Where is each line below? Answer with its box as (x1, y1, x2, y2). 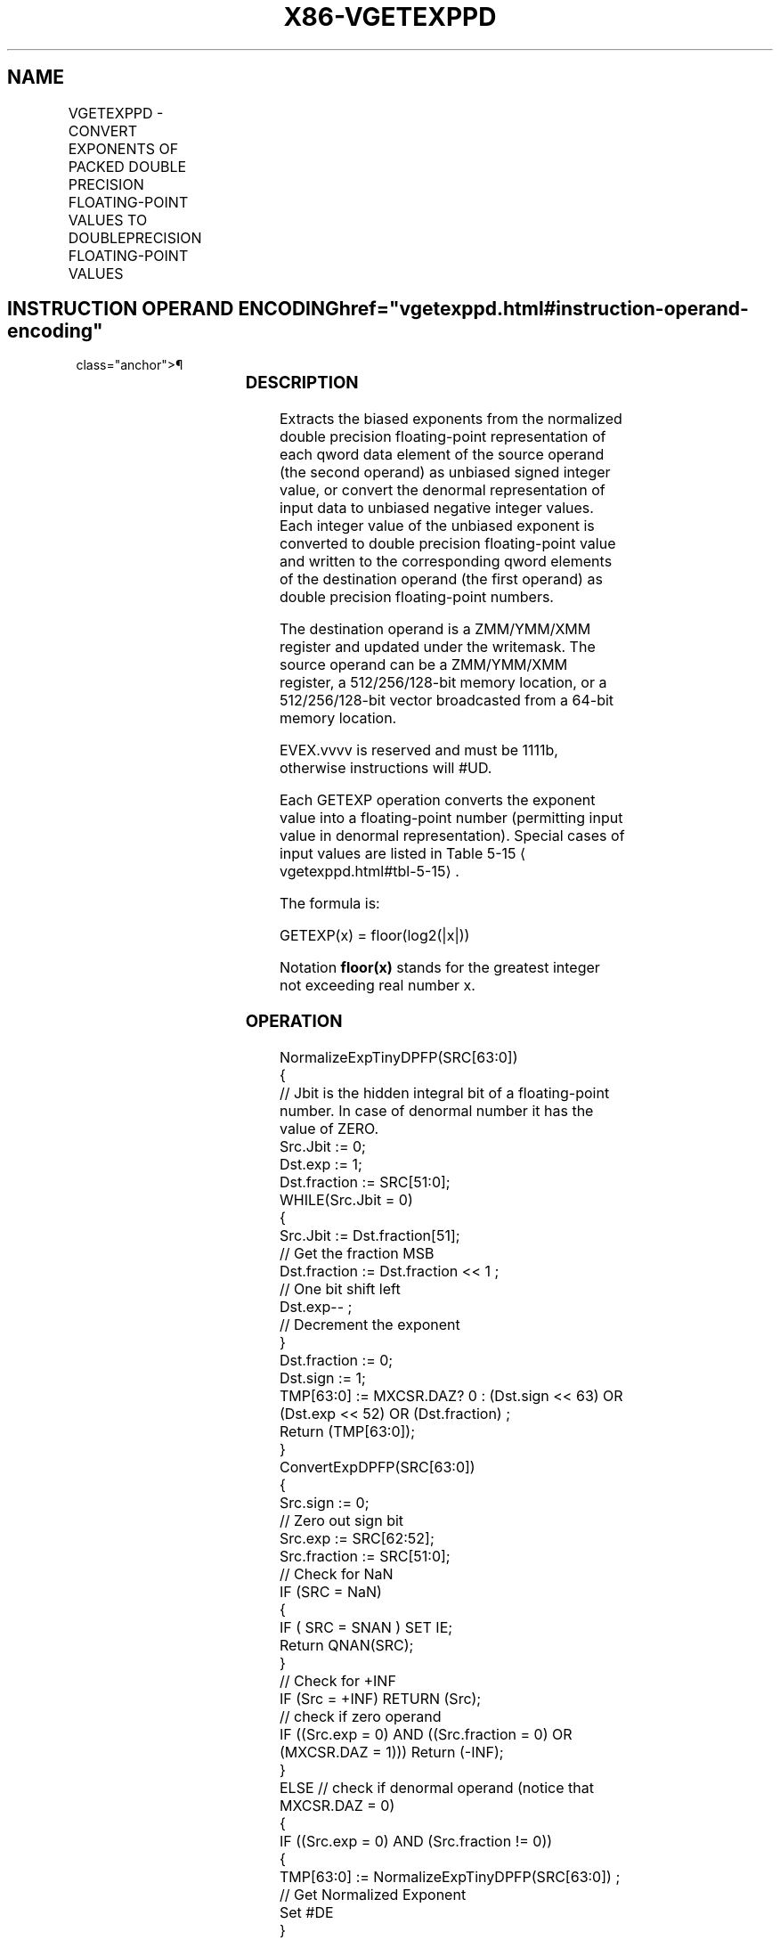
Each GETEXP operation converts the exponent (279, 791, 596, 810)
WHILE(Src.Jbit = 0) (279, 1190, 413, 1209)
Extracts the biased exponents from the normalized (279, 410, 622, 428)
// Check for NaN (279, 1564, 394, 1583)
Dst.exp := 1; (279, 1154, 362, 1173)
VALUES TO (68, 210, 148, 229)
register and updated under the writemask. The (279, 638, 596, 656)
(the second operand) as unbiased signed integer (279, 463, 611, 482)
